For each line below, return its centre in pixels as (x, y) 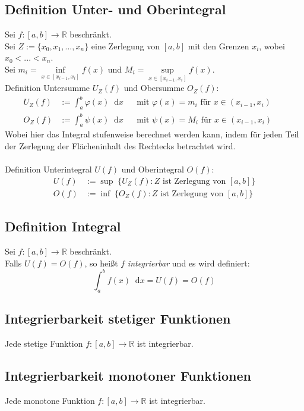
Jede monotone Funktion (50, 400)
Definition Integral (63, 226)
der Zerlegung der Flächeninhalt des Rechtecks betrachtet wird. (120, 146)
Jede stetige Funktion (44, 343)
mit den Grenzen (218, 46)
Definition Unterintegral (48, 169)
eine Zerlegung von (125, 46)
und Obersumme (154, 88)
